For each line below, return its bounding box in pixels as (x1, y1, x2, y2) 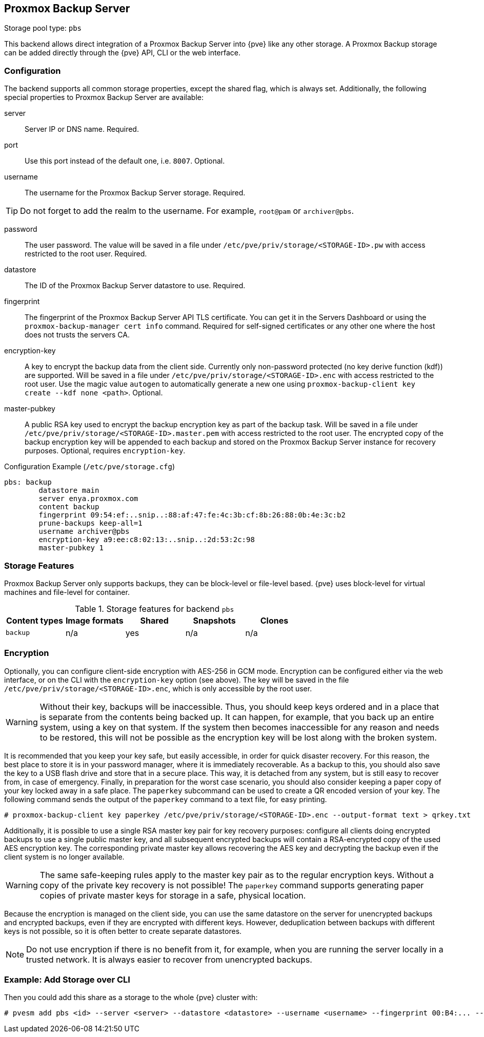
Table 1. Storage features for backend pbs (75, 603, 234, 614)
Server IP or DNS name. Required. (25, 125, 139, 134)
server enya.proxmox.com (38, 494, 138, 503)
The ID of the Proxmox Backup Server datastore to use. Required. (25, 281, 246, 290)
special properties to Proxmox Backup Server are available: (4, 93, 204, 102)
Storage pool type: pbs (4, 24, 82, 33)
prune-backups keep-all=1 (38, 519, 143, 528)
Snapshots (193, 615, 236, 626)
